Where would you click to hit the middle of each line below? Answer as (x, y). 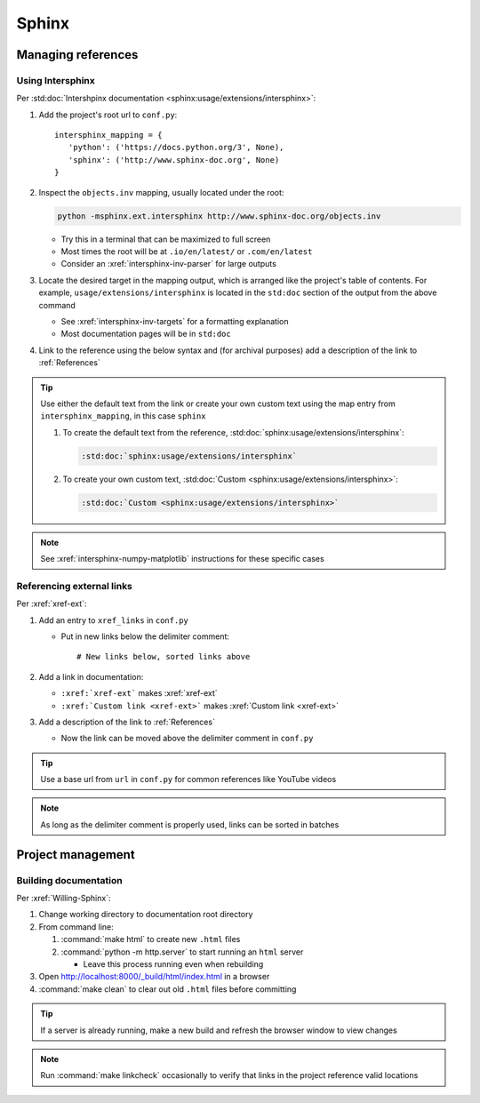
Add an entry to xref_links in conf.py (113, 620)
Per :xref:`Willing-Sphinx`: (64, 899)
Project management (76, 855)
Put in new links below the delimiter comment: (145, 636)
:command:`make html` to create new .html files (151, 939)
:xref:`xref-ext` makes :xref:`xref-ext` (139, 693)
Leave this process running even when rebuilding (173, 963)
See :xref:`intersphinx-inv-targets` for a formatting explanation (175, 321)
